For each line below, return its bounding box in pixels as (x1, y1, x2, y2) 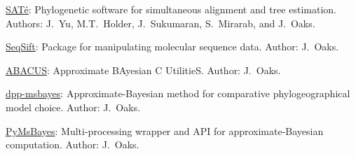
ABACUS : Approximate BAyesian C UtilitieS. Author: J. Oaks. (6, 62, 281, 77)
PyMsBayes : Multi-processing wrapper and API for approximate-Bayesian (6, 123, 324, 138)
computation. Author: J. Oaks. (6, 137, 139, 152)
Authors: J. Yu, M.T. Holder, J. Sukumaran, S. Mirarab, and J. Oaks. (6, 15, 315, 30)
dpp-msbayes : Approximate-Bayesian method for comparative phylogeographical (6, 86, 350, 101)
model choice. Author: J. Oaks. (6, 99, 141, 114)
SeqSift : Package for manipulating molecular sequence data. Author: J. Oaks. (6, 39, 339, 54)
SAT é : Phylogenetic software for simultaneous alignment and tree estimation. (6, 2, 336, 16)
